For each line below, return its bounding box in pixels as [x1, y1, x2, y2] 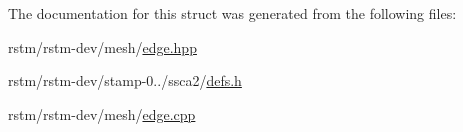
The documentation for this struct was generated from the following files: [8, 3, 457, 23]
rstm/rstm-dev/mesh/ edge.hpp [8, 36, 197, 57]
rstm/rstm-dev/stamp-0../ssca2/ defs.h [8, 70, 242, 91]
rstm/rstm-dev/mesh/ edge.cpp [8, 103, 196, 124]
